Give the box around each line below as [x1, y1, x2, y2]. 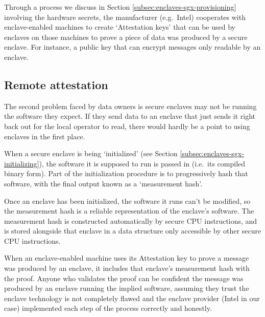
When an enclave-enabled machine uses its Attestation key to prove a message [4, 252, 249, 263]
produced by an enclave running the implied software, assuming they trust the [4, 283, 249, 293]
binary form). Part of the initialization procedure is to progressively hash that [4, 168, 248, 179]
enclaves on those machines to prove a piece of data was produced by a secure [4, 31, 248, 42]
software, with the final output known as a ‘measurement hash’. [4, 178, 203, 188]
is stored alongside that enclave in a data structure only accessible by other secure [4, 225, 261, 236]
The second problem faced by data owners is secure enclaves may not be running [4, 100, 257, 111]
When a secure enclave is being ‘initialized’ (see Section [4, 148, 178, 159]
